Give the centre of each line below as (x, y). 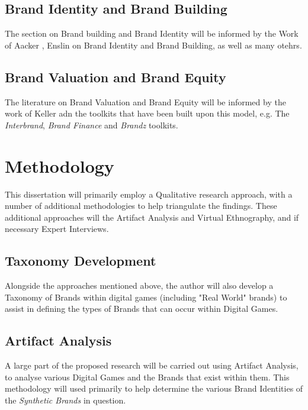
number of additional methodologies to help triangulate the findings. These (141, 206)
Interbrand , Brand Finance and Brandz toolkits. (92, 125)
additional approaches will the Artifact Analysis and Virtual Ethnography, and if (152, 217)
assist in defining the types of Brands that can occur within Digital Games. (142, 309)
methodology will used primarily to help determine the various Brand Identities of (154, 388)
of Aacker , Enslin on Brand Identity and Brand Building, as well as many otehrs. (153, 45)
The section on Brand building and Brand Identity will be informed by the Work (152, 33)
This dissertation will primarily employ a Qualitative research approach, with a (149, 194)
